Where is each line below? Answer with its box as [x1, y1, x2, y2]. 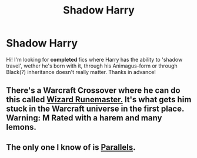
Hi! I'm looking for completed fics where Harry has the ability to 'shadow [6, 56, 183, 63]
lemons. [6, 122, 37, 132]
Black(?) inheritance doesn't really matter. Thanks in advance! [6, 68, 156, 75]
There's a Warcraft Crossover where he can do [6, 86, 181, 96]
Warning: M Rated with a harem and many [6, 113, 162, 123]
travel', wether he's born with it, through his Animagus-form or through [6, 62, 178, 69]
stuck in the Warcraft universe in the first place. [6, 104, 184, 114]
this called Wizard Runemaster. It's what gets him [6, 95, 192, 105]
